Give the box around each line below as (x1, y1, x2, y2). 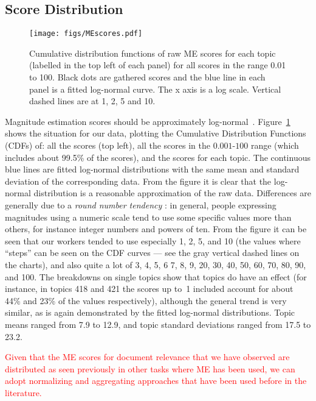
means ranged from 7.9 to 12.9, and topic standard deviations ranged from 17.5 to (5, 318, 311, 330)
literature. (5, 386, 42, 399)
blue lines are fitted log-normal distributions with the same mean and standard (5, 163, 300, 176)
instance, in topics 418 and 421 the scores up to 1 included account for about (5, 282, 294, 295)
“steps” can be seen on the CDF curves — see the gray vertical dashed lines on (5, 246, 300, 259)
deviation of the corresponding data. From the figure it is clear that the (5, 174, 272, 187)
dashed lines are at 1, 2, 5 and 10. (29, 94, 156, 107)
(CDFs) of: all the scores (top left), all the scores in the (5, 139, 210, 152)
